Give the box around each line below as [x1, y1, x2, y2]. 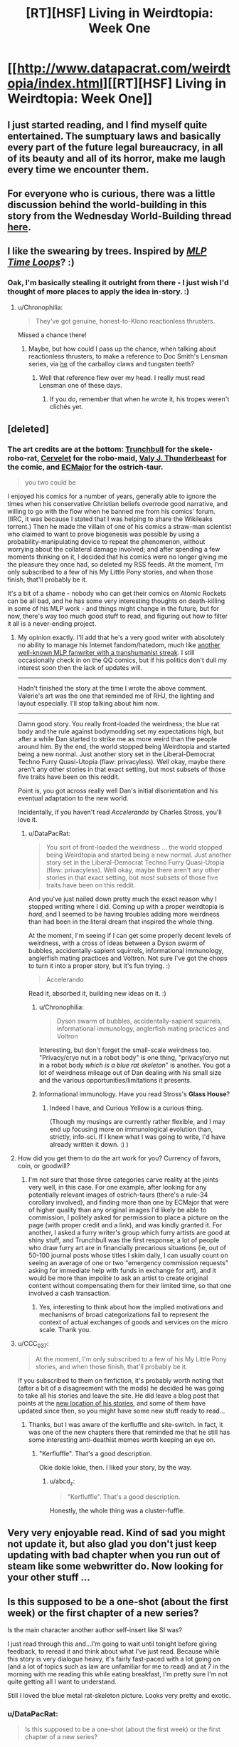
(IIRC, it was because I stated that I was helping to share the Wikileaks [7, 515, 213, 523]
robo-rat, [7, 453, 40, 463]
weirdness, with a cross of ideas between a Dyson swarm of [28, 939, 206, 947]
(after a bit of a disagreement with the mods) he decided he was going [17, 1384, 225, 1393]
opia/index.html [7, 76, 103, 92]
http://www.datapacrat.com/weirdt [16, 61, 231, 76]
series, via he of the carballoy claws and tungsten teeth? [28, 359, 194, 368]
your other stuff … [7, 1572, 90, 1584]
